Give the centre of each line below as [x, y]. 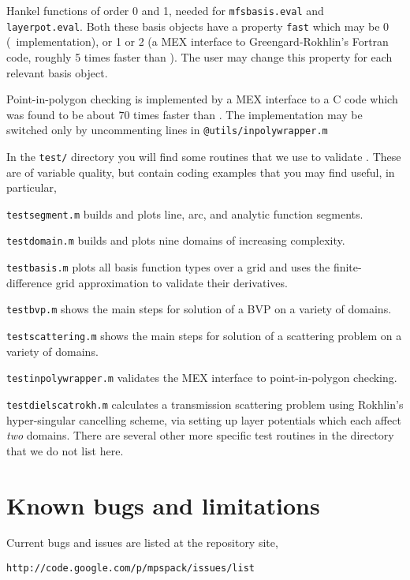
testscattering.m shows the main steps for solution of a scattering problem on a [204, 335]
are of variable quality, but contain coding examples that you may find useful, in [201, 172]
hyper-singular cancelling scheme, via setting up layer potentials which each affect [204, 419]
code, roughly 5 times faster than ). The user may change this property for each [199, 56]
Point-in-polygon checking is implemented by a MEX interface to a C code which [202, 99]
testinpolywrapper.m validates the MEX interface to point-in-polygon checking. [202, 378]
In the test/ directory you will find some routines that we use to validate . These [204, 156]
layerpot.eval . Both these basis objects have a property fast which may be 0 [198, 26]
